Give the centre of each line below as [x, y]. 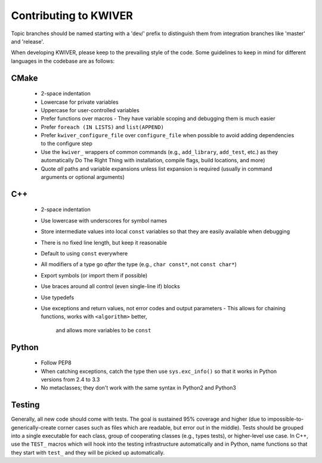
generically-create [34, 427]
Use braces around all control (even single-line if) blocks [110, 286]
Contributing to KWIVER [72, 16]
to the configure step [66, 144]
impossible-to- [286, 419]
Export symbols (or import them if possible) [94, 275]
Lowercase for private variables [80, 102]
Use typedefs [58, 297]
